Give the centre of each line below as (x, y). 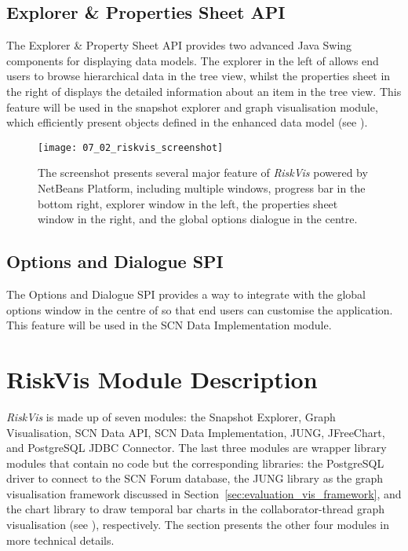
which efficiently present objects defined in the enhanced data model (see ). (187, 122)
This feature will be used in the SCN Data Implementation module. (169, 325)
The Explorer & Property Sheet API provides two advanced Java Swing (179, 45)
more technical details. (60, 540)
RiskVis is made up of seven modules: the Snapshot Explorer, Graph (171, 416)
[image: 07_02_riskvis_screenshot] (131, 147)
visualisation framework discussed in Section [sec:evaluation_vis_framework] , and (204, 493)
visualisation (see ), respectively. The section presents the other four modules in (198, 525)
